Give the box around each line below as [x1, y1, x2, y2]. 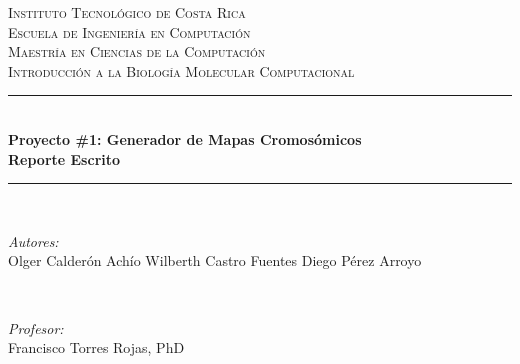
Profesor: [8, 317, 64, 338]
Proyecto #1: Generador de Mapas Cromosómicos [8, 128, 362, 149]
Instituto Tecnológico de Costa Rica [8, 2, 246, 22]
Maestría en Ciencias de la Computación [8, 41, 266, 62]
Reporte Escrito [8, 148, 121, 169]
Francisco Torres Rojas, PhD [8, 337, 185, 358]
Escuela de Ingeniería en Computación [8, 21, 251, 42]
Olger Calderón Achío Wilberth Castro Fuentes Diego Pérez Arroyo [8, 250, 422, 271]
